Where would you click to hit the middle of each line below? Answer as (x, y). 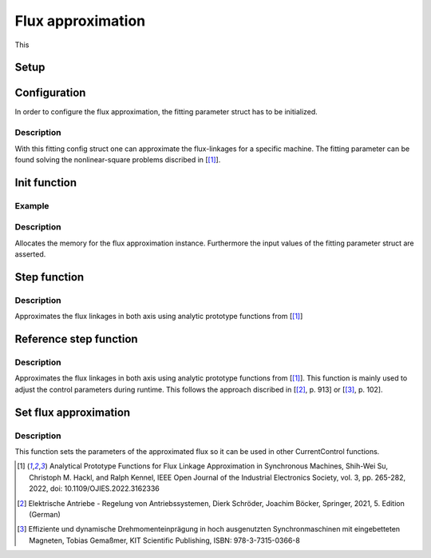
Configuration (50, 93)
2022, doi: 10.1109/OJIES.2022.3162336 (94, 488)
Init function (46, 183)
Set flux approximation (73, 412)
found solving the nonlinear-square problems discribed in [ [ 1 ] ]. (118, 159)
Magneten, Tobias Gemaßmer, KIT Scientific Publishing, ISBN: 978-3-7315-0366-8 (165, 540)
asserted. (30, 254)
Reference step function (77, 339)
